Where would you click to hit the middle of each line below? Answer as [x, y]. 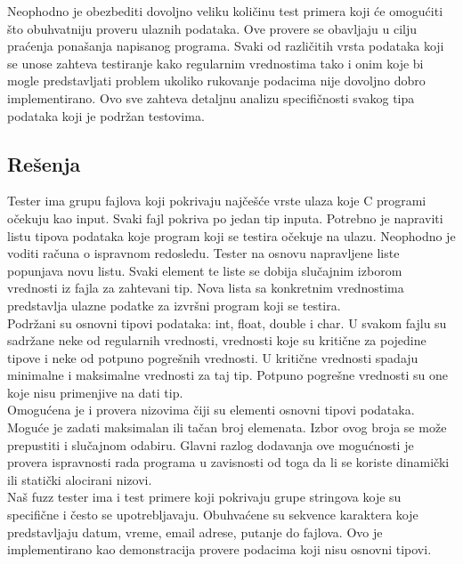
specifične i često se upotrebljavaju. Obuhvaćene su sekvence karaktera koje [213, 515]
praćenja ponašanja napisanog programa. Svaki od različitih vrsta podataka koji [226, 46]
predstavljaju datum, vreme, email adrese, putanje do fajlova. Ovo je [195, 532]
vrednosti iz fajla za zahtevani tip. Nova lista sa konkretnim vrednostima [206, 288]
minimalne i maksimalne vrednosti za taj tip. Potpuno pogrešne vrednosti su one [227, 375]
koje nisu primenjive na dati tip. [95, 392]
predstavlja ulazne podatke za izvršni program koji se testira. [174, 305]
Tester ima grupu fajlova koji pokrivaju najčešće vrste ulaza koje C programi [217, 201]
